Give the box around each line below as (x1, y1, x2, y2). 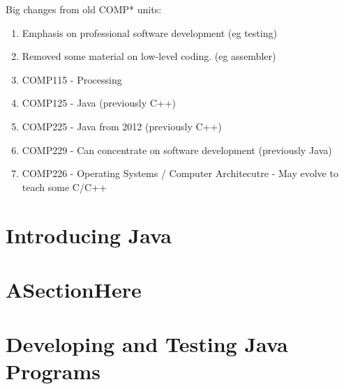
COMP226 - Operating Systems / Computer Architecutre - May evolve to (22, 166, 338, 181)
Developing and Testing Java (6, 330, 288, 358)
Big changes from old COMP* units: (6, 2, 162, 16)
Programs (6, 357, 100, 386)
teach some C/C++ (22, 179, 107, 194)
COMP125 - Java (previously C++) (22, 96, 177, 110)
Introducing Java (6, 220, 172, 249)
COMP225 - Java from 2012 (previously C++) (22, 119, 222, 133)
